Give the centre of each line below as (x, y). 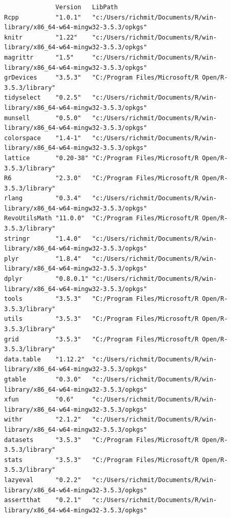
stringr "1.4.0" (43, 238)
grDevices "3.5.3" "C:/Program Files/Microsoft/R (101, 78)
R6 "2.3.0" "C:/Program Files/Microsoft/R (101, 178)
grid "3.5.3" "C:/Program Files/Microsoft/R (101, 339)
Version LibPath (87, 7)
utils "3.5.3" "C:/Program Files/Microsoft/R (101, 319)
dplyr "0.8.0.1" (46, 279)
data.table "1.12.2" (45, 359)
